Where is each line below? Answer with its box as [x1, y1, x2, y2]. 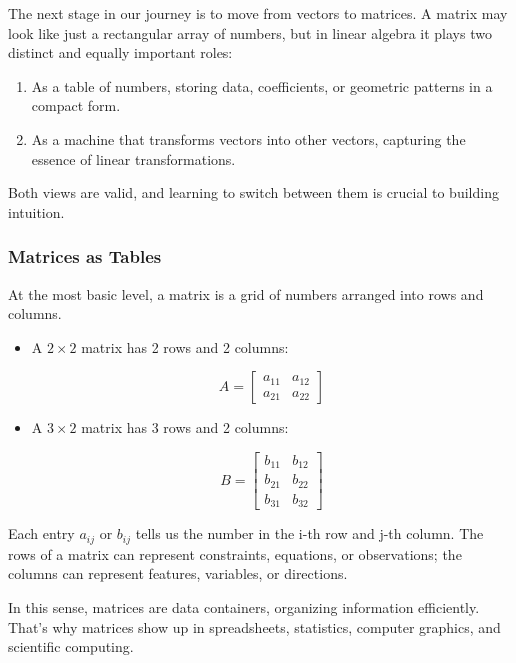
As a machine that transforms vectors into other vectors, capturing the [31, 128, 466, 149]
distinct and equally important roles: [8, 42, 233, 63]
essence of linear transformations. [31, 148, 236, 169]
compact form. [31, 95, 121, 116]
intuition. [8, 201, 65, 222]
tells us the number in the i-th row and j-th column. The [135, 523, 484, 544]
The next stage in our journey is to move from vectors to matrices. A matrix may [8, 3, 508, 23]
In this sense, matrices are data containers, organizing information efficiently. [8, 597, 480, 618]
